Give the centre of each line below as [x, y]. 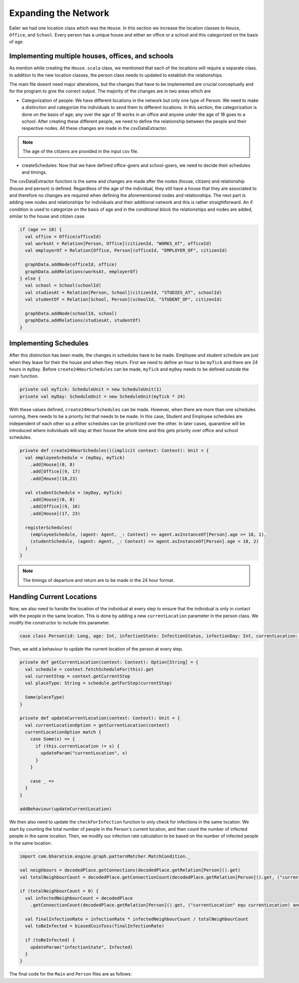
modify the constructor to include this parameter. [60, 623]
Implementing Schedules [49, 343]
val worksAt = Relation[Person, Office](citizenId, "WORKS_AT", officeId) [118, 244]
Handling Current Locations [53, 597]
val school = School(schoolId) [63, 285]
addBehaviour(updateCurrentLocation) [66, 809]
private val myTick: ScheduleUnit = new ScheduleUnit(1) [91, 389]
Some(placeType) [45, 697]
